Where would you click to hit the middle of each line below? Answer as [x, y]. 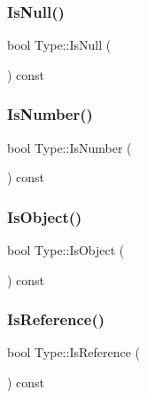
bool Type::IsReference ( [74, 352]
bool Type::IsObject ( [66, 250]
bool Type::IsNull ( [59, 45]
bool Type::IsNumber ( [70, 147]
